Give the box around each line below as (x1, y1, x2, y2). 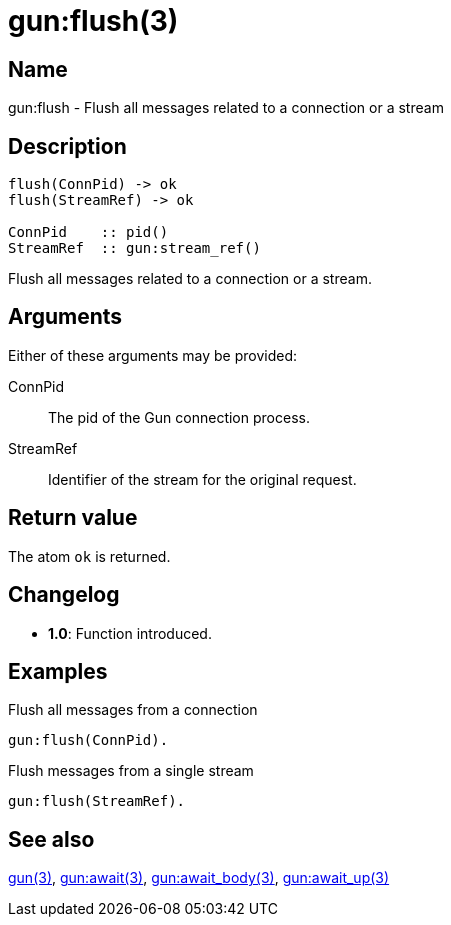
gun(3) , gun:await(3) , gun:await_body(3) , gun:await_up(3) (8, 869, 390, 887)
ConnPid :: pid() (8, 224, 169, 241)
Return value (8, 505, 138, 531)
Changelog (8, 582, 120, 608)
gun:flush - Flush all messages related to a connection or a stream (8, 99, 444, 117)
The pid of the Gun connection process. (48, 408, 310, 426)
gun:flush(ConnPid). (8, 732, 169, 749)
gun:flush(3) (8, 4, 179, 38)
